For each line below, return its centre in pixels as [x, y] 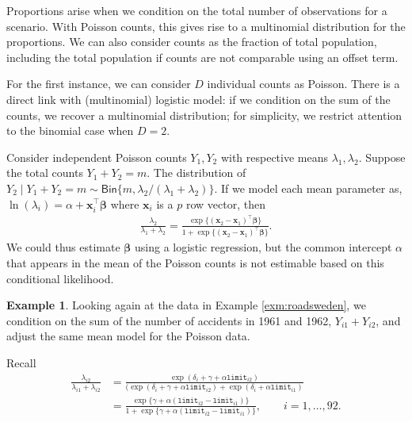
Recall [21, 363]
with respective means [275, 157]
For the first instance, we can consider [99, 84]
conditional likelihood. [60, 278]
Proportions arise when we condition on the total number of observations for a [197, 10]
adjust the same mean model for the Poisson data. [128, 336]
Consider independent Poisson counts [97, 157]
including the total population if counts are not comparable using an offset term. [202, 57]
